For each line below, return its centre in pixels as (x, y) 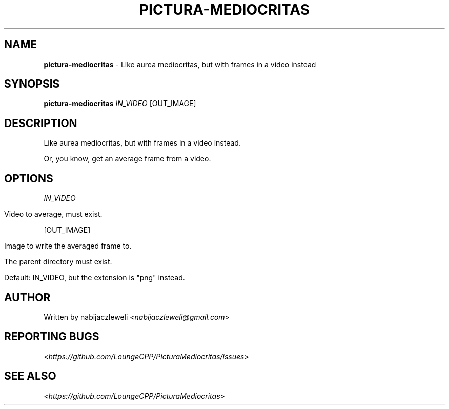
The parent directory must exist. (58, 262)
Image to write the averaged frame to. (68, 246)
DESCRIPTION (41, 123)
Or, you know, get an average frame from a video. (127, 159)
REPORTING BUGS (52, 337)
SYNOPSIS (32, 84)
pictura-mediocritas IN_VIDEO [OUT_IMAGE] (120, 104)
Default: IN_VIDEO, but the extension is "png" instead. (95, 278)
